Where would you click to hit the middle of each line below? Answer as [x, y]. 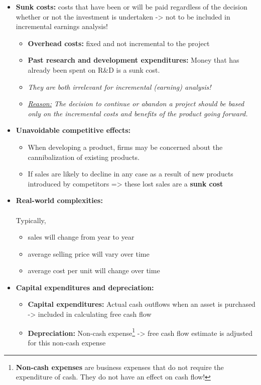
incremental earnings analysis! [62, 26]
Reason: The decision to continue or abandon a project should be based [136, 104]
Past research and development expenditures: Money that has [134, 60]
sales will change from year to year [81, 237]
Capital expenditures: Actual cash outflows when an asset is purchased [142, 304]
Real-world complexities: [59, 200]
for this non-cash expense [67, 342]
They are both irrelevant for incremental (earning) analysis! [119, 86]
